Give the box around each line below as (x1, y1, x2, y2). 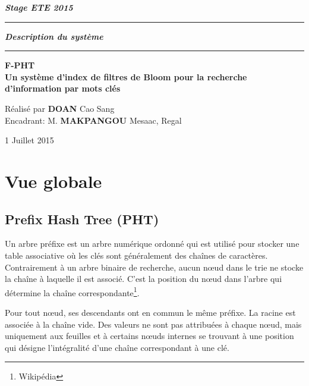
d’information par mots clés (5, 82, 121, 95)
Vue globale (5, 168, 102, 193)
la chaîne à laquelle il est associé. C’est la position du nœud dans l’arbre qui (5, 272, 282, 285)
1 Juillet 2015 (5, 134, 54, 146)
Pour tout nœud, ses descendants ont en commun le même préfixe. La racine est (5, 306, 296, 318)
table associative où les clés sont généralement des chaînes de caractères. (5, 249, 268, 261)
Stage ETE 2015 (5, 1, 73, 13)
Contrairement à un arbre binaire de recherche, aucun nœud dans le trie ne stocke (5, 261, 304, 273)
